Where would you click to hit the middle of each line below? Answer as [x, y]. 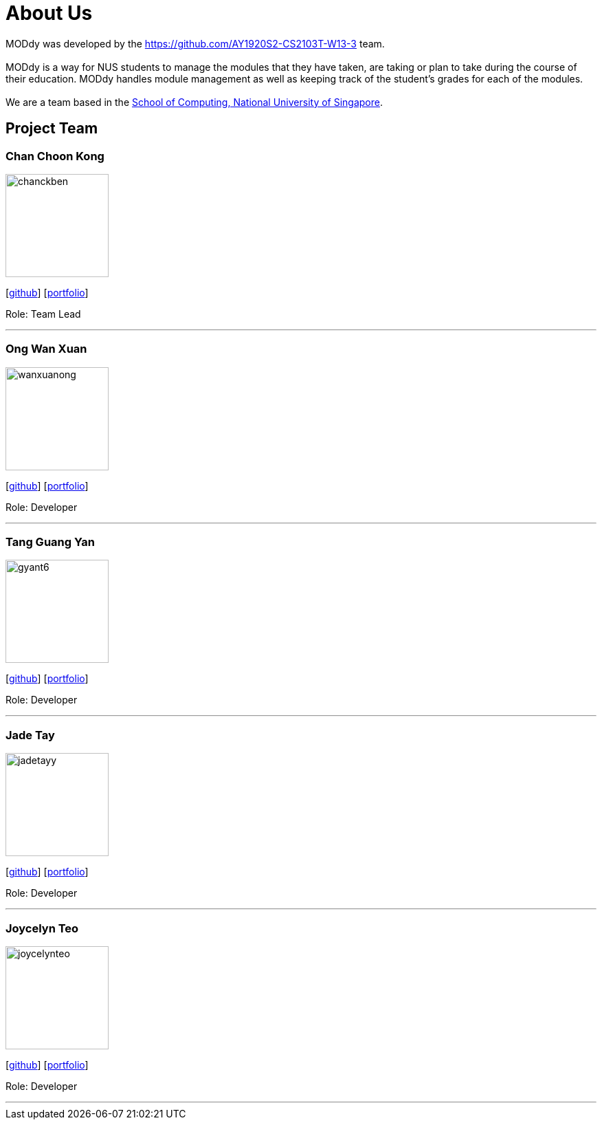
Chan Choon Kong [55, 156]
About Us [49, 13]
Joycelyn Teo [42, 928]
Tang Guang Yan [50, 542]
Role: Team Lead [43, 314]
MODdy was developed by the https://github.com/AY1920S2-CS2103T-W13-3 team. [195, 43]
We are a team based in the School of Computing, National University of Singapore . [194, 102]
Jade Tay [30, 735]
